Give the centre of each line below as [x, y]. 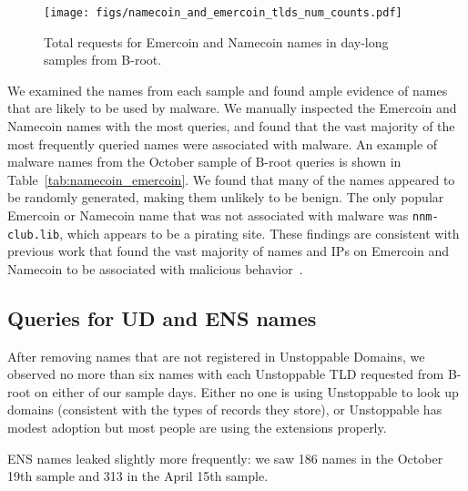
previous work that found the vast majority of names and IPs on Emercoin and [229, 251]
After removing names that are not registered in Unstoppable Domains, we [216, 356]
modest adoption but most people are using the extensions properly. [197, 428]
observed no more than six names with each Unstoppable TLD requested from [226, 374]
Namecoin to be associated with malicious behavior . [155, 268]
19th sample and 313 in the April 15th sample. [138, 476]
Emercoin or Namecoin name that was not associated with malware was [208, 215]
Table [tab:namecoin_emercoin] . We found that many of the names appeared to [231, 179]
